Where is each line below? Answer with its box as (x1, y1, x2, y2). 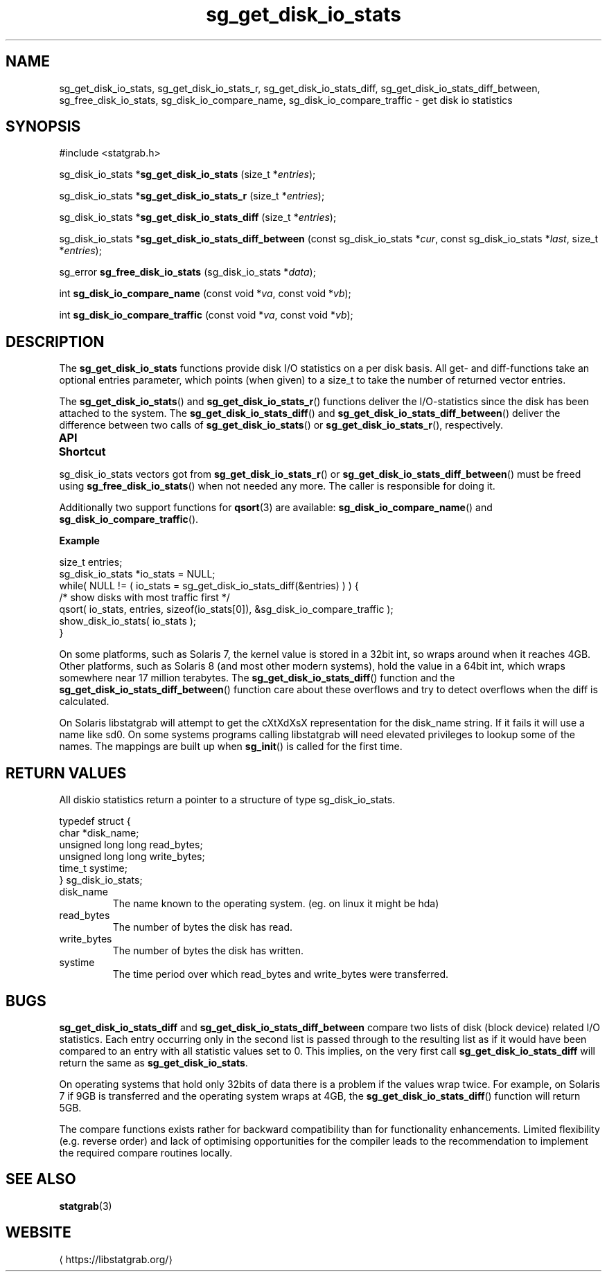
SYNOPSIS (6, 118, 81, 136)
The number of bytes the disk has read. (112, 921, 292, 934)
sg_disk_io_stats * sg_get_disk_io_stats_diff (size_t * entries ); (59, 211, 337, 224)
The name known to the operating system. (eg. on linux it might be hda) (112, 898, 439, 910)
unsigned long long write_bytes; (59, 850, 205, 863)
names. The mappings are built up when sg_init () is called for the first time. (59, 740, 403, 753)
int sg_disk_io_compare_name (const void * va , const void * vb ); (59, 287, 351, 300)
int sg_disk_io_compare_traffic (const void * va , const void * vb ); (59, 309, 353, 321)
